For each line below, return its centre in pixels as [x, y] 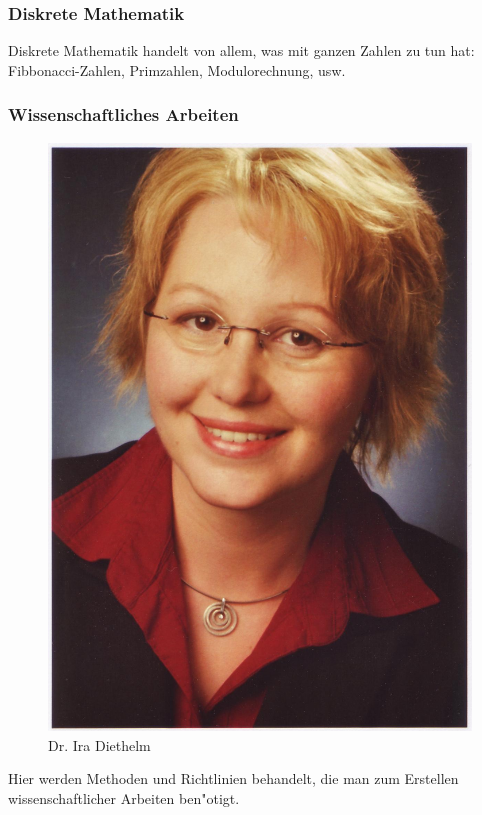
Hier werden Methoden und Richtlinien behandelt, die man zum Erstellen [233, 778]
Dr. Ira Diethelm [99, 744]
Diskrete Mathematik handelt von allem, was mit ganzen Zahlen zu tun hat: [241, 50]
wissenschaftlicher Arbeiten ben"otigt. [124, 797]
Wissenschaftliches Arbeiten [123, 114]
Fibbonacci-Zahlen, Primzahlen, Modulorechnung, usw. [177, 69]
